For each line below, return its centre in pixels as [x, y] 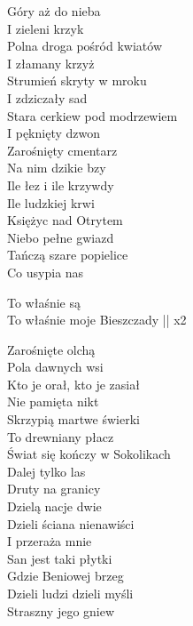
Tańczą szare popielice [68, 255]
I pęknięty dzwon [54, 133]
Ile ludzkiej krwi [51, 202]
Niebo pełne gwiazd [61, 237]
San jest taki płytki [60, 558]
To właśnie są [44, 302]
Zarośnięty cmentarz [62, 150]
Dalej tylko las [46, 471]
